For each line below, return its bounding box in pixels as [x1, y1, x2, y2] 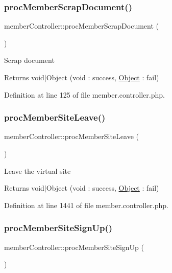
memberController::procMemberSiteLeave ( [4, 131, 139, 142]
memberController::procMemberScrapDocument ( [4, 20, 159, 31]
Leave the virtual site [4, 165, 71, 176]
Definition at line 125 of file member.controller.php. [4, 89, 165, 100]
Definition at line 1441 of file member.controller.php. [4, 199, 168, 210]
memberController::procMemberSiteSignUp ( [4, 241, 144, 252]
